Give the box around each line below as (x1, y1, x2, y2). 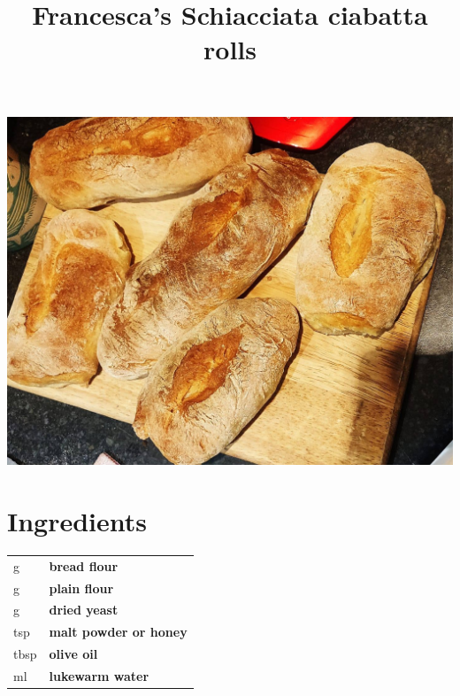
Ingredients (7, 503, 148, 539)
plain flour (49, 578, 114, 597)
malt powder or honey (49, 623, 188, 641)
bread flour (49, 556, 119, 575)
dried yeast (49, 600, 119, 619)
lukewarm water (49, 667, 149, 684)
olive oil (49, 645, 98, 663)
